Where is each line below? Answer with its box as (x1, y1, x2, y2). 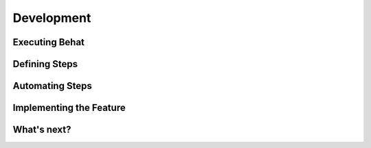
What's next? (12, 124, 71, 136)
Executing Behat (12, 36, 85, 48)
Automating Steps (12, 80, 92, 92)
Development (12, 10, 91, 25)
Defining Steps (12, 58, 78, 70)
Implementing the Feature (12, 102, 126, 114)
